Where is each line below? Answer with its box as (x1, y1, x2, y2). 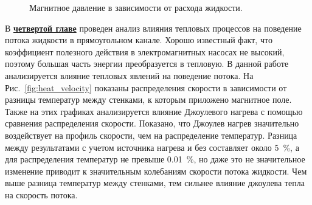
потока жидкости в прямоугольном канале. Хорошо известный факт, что (5, 33, 272, 46)
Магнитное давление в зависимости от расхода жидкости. (29, 1, 243, 13)
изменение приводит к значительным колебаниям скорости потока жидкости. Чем (5, 164, 307, 177)
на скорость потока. (5, 188, 78, 201)
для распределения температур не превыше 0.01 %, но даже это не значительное (5, 153, 305, 165)
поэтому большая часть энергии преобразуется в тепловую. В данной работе (5, 57, 289, 70)
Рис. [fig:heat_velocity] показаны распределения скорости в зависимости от (5, 81, 287, 94)
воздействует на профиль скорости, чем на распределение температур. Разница (5, 128, 297, 141)
